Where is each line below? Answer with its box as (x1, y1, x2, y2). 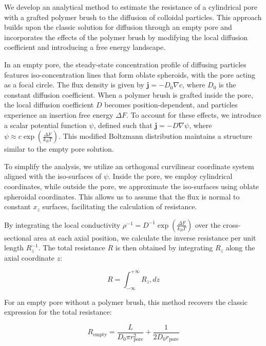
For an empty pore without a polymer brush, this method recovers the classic (4, 296, 248, 307)
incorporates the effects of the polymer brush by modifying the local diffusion (4, 31, 248, 42)
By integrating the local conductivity (4, 219, 121, 230)
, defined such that (93, 119, 153, 130)
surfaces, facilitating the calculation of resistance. (42, 201, 197, 212)
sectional (4, 232, 31, 243)
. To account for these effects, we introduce (126, 109, 261, 120)
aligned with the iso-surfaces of (4, 171, 102, 181)
